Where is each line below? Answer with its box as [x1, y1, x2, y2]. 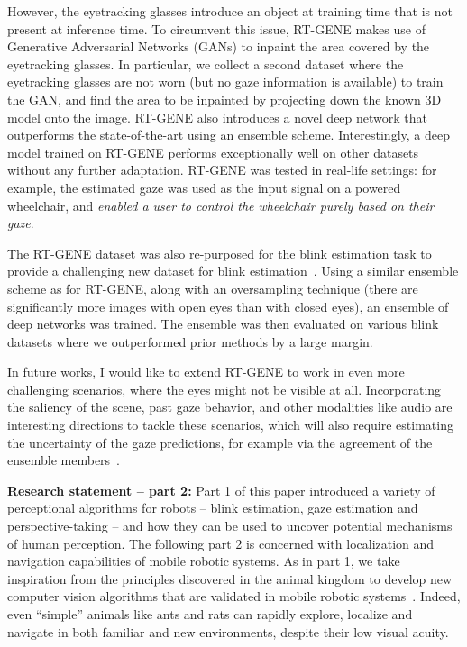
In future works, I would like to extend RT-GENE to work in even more [7, 362, 405, 381]
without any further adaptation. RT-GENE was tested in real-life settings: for [7, 160, 437, 179]
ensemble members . [7, 451, 121, 469]
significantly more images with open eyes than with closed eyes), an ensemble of [7, 296, 449, 315]
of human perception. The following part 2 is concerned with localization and [7, 533, 435, 552]
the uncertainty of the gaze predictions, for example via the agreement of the [7, 433, 433, 451]
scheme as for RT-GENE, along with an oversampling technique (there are [7, 278, 418, 297]
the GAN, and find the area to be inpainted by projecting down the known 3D [7, 89, 442, 108]
